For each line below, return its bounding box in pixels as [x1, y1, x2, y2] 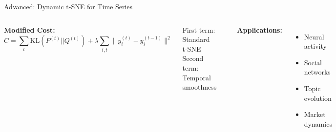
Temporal [182, 72, 211, 82]
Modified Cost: [4, 24, 55, 35]
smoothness [182, 82, 217, 92]
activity [304, 41, 327, 51]
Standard [182, 34, 210, 44]
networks [304, 67, 331, 77]
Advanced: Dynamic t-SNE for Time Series [4, 1, 133, 11]
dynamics [304, 118, 332, 129]
